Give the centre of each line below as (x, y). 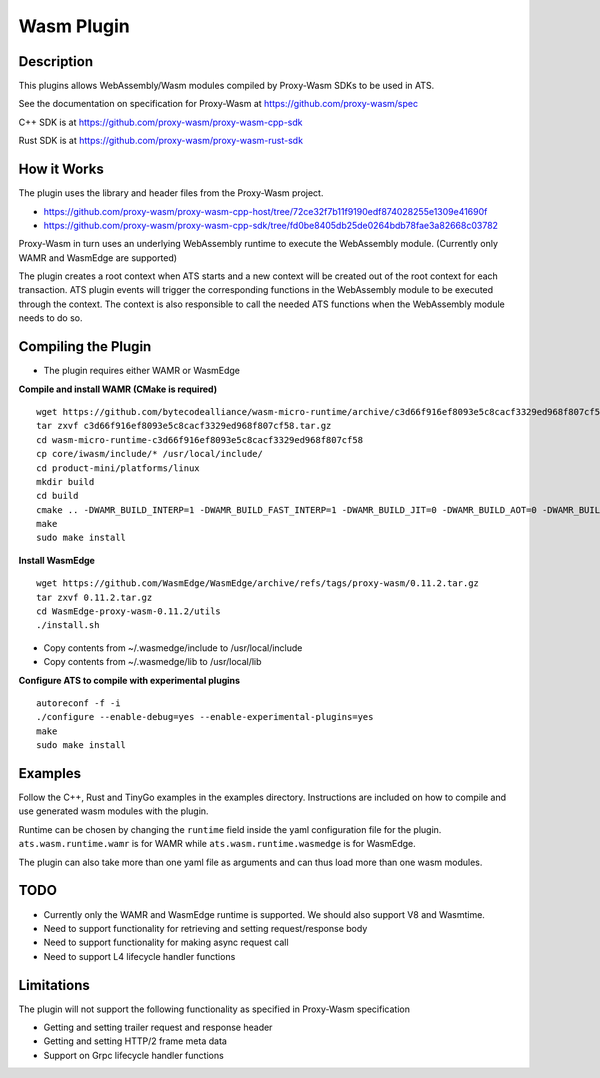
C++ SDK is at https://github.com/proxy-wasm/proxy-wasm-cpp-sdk (160, 122)
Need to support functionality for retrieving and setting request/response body (205, 928)
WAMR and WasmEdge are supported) (98, 257)
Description (56, 61)
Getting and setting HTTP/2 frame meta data (135, 1041)
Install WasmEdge (56, 560)
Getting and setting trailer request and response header (158, 1027)
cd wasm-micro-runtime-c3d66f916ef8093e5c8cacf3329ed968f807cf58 (200, 439)
